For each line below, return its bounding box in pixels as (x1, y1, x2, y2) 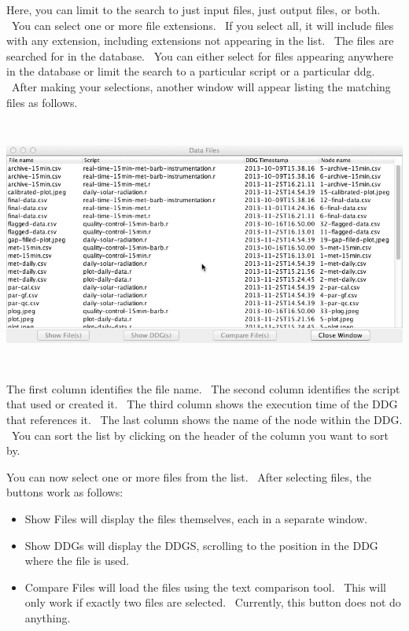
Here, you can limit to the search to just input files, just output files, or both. (6, 2, 381, 17)
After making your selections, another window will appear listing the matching (11, 78, 391, 94)
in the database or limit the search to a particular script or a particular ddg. (6, 63, 375, 79)
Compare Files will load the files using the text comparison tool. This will (24, 578, 386, 595)
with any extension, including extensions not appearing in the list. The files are (6, 32, 394, 49)
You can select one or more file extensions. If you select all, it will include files (11, 17, 394, 33)
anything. (24, 609, 71, 625)
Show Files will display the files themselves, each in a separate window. (24, 510, 368, 526)
